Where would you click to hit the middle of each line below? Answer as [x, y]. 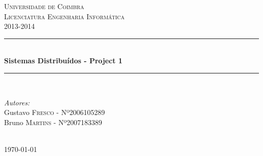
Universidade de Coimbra [44, 6]
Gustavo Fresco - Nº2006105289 [55, 112]
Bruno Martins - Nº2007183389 [53, 122]
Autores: [17, 102]
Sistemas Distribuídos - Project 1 [63, 61]
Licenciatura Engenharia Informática [64, 16]
